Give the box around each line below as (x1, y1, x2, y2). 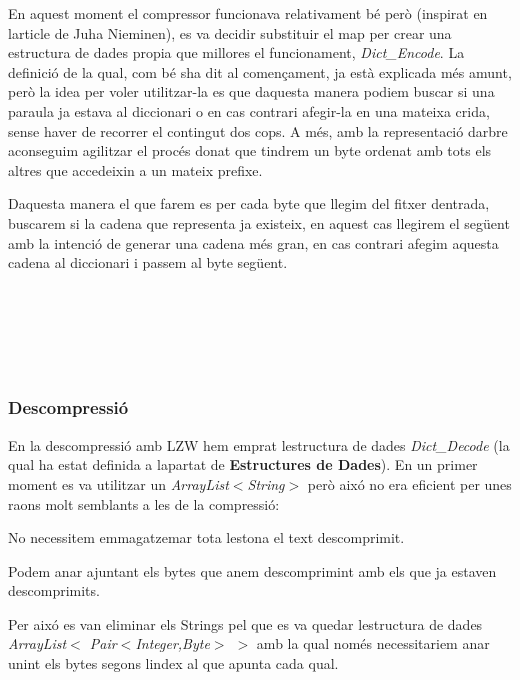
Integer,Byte (135, 633, 210, 654)
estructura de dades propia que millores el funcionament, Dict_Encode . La (8, 42, 465, 63)
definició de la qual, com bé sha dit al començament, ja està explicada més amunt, (8, 61, 512, 82)
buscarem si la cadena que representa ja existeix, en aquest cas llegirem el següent (8, 212, 510, 233)
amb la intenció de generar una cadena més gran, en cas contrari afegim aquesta (8, 232, 499, 253)
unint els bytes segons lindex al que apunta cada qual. (8, 653, 339, 674)
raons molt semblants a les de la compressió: (8, 493, 280, 514)
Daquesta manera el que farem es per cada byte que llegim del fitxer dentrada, (8, 193, 490, 214)
